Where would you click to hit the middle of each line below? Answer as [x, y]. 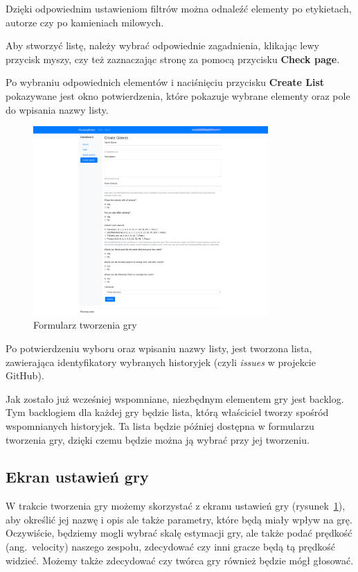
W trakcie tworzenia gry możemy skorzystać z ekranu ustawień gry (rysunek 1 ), [176, 506]
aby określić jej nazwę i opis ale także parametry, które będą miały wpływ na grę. [179, 519]
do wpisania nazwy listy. [57, 109]
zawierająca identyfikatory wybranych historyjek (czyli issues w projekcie [161, 362]
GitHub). [25, 375]
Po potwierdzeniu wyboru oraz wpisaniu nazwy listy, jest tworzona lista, [159, 348]
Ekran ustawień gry [77, 477]
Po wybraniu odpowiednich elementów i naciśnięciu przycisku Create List [165, 82]
